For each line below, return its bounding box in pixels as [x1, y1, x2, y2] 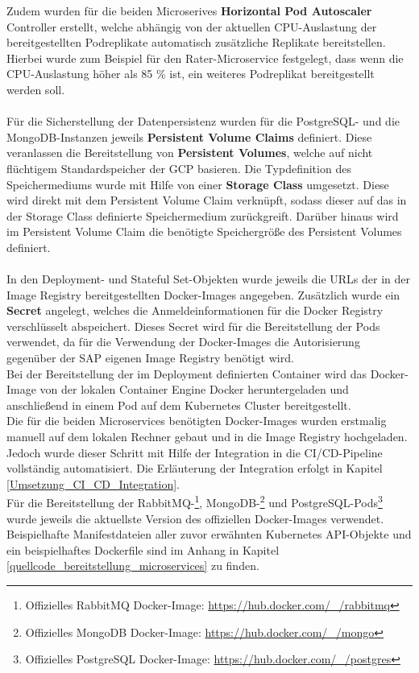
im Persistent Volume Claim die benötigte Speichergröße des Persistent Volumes [6, 223, 402, 240]
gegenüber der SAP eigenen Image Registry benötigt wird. [6, 349, 294, 366]
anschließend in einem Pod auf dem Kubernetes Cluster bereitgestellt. [6, 396, 351, 413]
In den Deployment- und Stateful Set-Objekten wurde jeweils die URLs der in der [6, 270, 410, 287]
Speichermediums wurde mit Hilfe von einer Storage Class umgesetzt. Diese [6, 175, 389, 192]
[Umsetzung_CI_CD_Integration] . [6, 475, 180, 492]
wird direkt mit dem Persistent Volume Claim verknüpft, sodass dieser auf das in [6, 192, 407, 209]
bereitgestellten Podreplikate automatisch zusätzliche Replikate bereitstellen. [6, 34, 386, 51]
